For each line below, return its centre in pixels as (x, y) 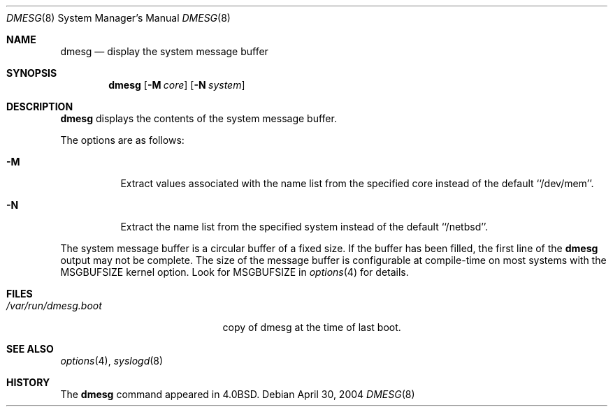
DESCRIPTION (40, 106)
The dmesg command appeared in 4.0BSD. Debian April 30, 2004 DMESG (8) (238, 394)
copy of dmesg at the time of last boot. (312, 327)
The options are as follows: (122, 140)
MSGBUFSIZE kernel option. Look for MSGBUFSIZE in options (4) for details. (235, 272)
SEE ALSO (30, 349)
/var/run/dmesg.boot (54, 306)
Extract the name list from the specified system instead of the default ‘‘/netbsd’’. (304, 227)
